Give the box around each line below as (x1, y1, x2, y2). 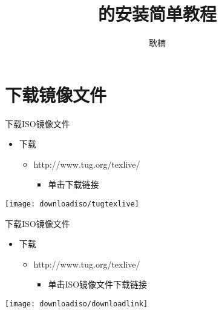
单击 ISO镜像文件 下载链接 (48, 278, 148, 291)
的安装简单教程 (97, 1, 217, 26)
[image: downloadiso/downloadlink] (5, 300, 148, 309)
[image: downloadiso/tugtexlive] (5, 200, 139, 209)
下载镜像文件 (5, 82, 107, 107)
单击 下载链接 (48, 178, 99, 191)
